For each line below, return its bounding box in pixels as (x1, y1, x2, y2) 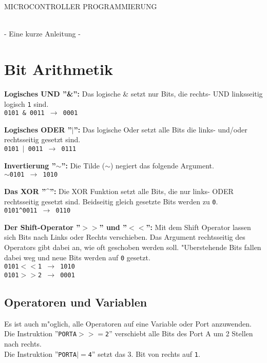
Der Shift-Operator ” (4, 221, 81, 232)
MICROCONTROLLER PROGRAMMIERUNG (4, 1, 157, 11)
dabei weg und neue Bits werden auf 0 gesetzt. (4, 252, 150, 262)
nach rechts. (4, 338, 42, 349)
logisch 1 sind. (4, 98, 49, 109)
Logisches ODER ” (4, 124, 72, 135)
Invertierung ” (4, 160, 56, 170)
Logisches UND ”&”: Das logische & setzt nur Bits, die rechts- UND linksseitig (4, 88, 263, 99)
